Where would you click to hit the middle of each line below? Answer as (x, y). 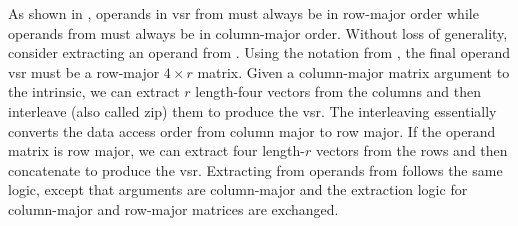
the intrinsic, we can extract (94, 91)
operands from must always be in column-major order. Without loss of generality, (258, 32)
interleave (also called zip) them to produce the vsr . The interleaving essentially (252, 110)
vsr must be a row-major (84, 71)
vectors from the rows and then (411, 150)
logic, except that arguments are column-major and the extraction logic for (238, 189)
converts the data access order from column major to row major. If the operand (252, 130)
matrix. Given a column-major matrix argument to (353, 71)
